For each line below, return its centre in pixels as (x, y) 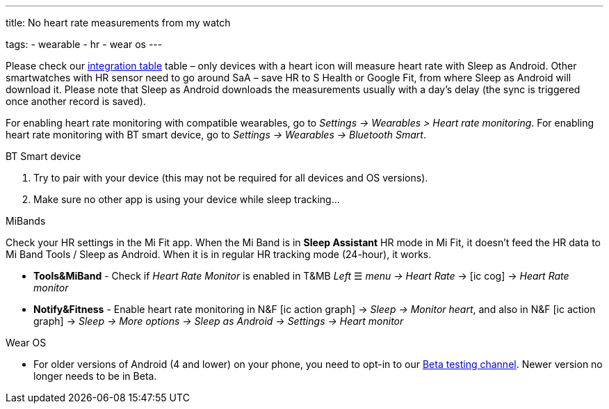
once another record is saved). (76, 101)
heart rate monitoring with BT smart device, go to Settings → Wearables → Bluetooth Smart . (216, 135)
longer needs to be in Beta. (95, 376)
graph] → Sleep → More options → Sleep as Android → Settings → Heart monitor (219, 321)
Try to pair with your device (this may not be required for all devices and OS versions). (231, 178)
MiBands (26, 221)
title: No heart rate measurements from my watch (118, 23)
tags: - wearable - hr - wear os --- (84, 44)
